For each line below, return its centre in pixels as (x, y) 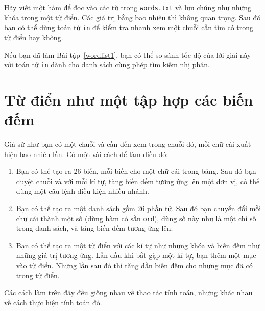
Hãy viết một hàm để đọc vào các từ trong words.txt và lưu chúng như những (128, 7)
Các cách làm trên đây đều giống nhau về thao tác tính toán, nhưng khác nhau (128, 292)
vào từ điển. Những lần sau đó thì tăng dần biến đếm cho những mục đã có (134, 265)
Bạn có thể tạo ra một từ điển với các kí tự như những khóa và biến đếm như (138, 245)
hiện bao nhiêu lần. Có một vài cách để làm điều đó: (86, 154)
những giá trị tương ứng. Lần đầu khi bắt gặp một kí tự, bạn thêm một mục (136, 255)
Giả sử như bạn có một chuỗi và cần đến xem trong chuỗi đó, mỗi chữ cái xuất (128, 144)
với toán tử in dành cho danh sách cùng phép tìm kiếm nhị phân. (107, 64)
